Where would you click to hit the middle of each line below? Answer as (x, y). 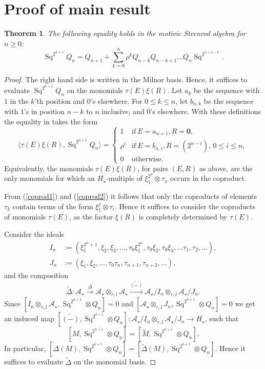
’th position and (60, 100)
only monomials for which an (50, 178)
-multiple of (124, 178)
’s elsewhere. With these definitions (206, 111)
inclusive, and (123, 111)
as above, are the (226, 168)
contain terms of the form (53, 206)
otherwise (147, 160)
